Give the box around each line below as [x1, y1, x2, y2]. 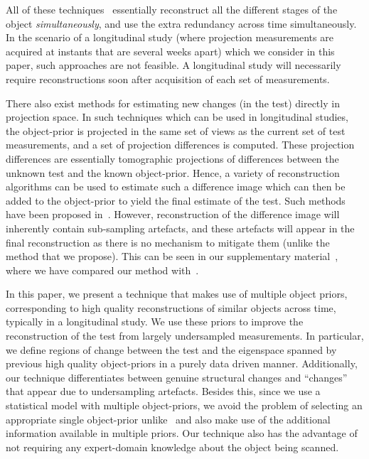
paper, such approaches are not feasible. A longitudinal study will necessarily [6, 58, 341, 72]
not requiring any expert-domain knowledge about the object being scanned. [6, 439, 339, 454]
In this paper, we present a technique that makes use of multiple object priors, [6, 286, 348, 301]
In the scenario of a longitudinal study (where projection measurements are [6, 30, 333, 45]
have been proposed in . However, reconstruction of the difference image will [6, 207, 340, 222]
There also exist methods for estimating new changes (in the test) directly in [6, 95, 340, 110]
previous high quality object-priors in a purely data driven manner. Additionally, [6, 356, 358, 371]
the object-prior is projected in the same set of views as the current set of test [6, 123, 346, 138]
